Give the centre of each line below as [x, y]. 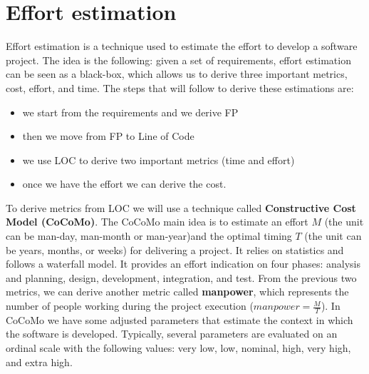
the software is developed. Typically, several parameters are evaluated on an [172, 334]
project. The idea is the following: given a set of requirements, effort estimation [178, 60]
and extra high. [39, 362]
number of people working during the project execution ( [130, 306]
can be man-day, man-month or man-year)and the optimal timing [149, 236]
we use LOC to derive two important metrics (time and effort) [158, 160]
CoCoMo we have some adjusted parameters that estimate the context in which [180, 319]
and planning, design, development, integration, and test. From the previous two [181, 277]
